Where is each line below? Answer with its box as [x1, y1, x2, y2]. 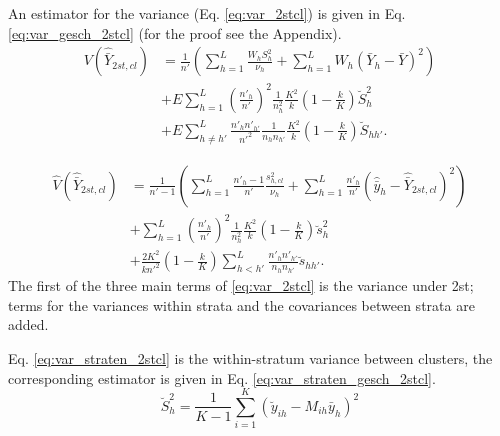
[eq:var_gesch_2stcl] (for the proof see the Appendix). [8, 22, 342, 43]
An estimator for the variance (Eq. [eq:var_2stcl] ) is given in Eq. [8, 3, 406, 23]
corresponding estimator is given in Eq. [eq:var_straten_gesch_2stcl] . [8, 367, 436, 388]
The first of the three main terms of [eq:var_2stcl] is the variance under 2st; [8, 275, 474, 296]
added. [8, 314, 49, 335]
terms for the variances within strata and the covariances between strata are [8, 294, 475, 315]
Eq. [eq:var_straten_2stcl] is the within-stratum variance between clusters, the [8, 347, 493, 368]
